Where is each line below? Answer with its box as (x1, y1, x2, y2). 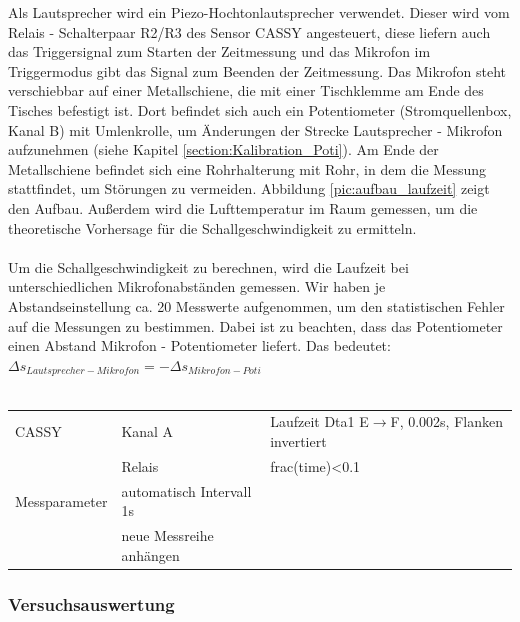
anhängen (121, 544, 180, 565)
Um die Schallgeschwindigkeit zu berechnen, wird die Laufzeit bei (8, 256, 409, 277)
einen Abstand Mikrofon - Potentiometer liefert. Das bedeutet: (8, 335, 391, 356)
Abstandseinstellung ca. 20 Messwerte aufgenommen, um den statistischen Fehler (8, 295, 505, 316)
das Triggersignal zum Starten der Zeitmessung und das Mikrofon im (8, 41, 431, 62)
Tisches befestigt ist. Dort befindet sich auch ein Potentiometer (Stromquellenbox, (8, 99, 512, 120)
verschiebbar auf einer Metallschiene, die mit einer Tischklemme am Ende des (8, 80, 484, 101)
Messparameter (15, 490, 108, 511)
